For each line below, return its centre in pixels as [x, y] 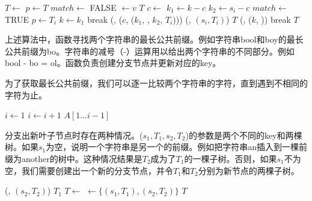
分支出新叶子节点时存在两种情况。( [74, 135]
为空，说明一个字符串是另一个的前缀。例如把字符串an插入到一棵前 [177, 147]
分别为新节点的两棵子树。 [249, 170]
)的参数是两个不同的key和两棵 [244, 135]
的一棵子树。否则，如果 [231, 158]
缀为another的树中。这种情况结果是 [74, 158]
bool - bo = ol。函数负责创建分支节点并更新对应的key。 [113, 63]
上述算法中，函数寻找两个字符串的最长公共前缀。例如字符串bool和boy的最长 [154, 39]
